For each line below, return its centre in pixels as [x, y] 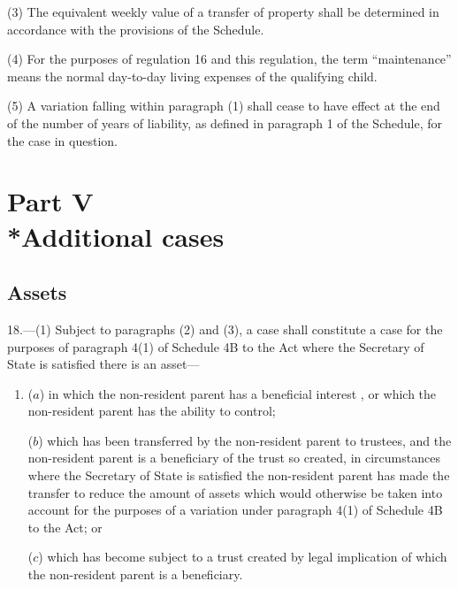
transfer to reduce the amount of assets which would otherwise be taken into [235, 492]
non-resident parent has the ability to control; [152, 411]
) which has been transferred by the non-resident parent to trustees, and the [245, 440]
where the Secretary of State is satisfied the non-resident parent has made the [239, 475]
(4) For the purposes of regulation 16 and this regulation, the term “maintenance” [229, 59]
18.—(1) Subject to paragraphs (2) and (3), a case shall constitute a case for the [225, 329]
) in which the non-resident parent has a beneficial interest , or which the [238, 393]
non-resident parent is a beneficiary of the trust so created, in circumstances [234, 458]
